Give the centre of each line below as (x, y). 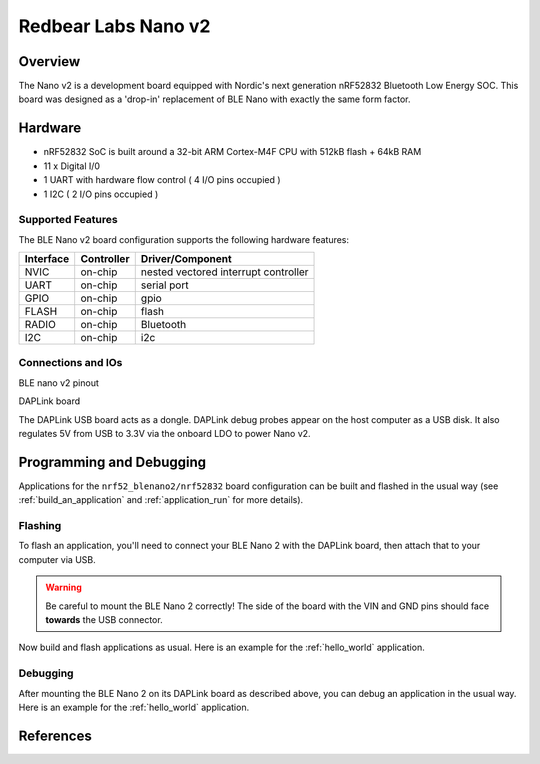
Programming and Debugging (112, 461)
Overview (49, 61)
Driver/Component (186, 259)
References (55, 735)
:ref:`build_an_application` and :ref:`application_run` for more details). (161, 500)
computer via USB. (57, 559)
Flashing (40, 526)
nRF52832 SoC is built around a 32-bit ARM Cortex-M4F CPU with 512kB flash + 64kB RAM (232, 152)
